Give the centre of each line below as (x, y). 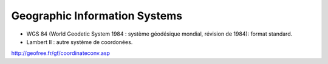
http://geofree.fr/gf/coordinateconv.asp (61, 53)
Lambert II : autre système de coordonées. (80, 42)
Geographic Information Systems (97, 16)
